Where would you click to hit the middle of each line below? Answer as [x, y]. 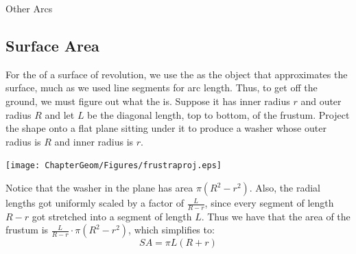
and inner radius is [94, 141]
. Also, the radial [285, 188]
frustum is [27, 230]
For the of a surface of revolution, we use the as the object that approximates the [177, 74]
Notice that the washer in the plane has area [99, 188]
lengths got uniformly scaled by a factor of [95, 203]
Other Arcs [29, 8]
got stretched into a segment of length [112, 216]
